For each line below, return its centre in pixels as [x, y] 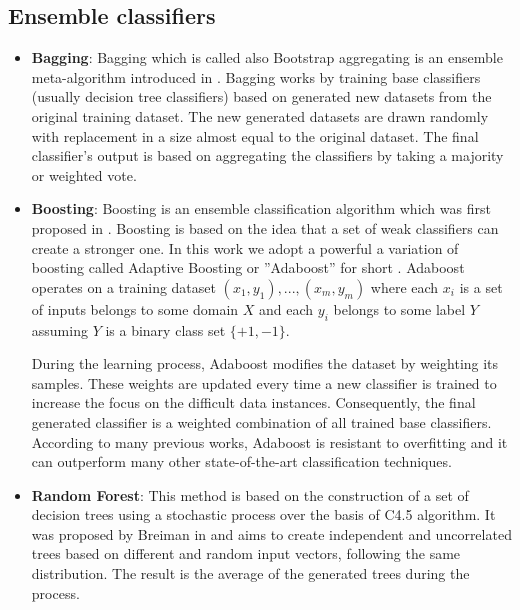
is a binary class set [165, 329]
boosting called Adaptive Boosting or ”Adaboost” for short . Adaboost [248, 267]
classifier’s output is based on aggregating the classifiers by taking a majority [267, 155]
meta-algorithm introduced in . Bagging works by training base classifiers [256, 76]
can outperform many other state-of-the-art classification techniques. [241, 461]
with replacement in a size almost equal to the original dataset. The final [255, 135]
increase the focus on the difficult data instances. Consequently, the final [253, 402]
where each [404, 286]
